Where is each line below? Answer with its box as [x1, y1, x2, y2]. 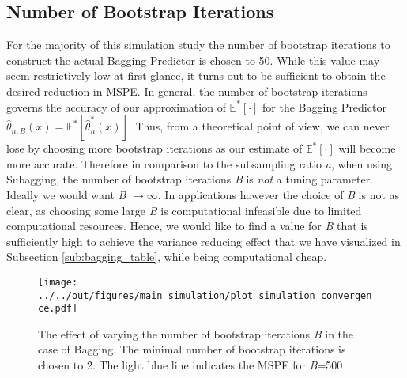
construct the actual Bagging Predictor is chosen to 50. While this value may [6, 51, 380, 68]
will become [338, 140, 396, 157]
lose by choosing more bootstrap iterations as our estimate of [6, 140, 303, 157]
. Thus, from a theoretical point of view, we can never [128, 118, 390, 134]
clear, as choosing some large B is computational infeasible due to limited [6, 202, 362, 218]
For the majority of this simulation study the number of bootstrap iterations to [6, 36, 390, 53]
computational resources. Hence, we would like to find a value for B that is [6, 217, 368, 234]
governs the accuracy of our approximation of [6, 98, 226, 115]
